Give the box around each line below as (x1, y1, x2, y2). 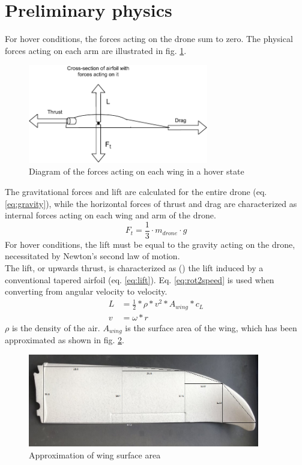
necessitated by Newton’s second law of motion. (5, 250, 180, 262)
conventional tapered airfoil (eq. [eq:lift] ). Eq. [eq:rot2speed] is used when (5, 273, 274, 286)
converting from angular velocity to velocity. (5, 285, 168, 298)
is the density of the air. (11, 321, 100, 334)
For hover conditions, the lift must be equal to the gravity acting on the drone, (5, 238, 295, 250)
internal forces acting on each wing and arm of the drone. (5, 209, 216, 221)
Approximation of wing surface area (29, 448, 161, 461)
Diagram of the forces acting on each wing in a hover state (29, 165, 244, 178)
